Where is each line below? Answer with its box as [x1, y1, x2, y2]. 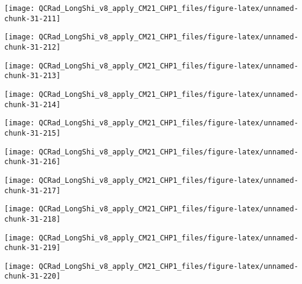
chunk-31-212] [4, 42, 61, 51]
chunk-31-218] [4, 214, 61, 223]
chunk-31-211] [4, 14, 61, 23]
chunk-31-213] [4, 71, 61, 81]
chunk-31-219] [4, 243, 61, 253]
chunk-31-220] [4, 272, 61, 281]
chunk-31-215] [4, 128, 61, 137]
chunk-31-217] [4, 186, 61, 195]
